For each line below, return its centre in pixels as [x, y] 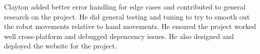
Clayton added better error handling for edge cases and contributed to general [125, 6]
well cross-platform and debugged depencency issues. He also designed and [119, 36]
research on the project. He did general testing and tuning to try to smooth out [127, 16]
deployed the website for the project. [60, 46]
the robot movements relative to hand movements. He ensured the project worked [130, 26]
